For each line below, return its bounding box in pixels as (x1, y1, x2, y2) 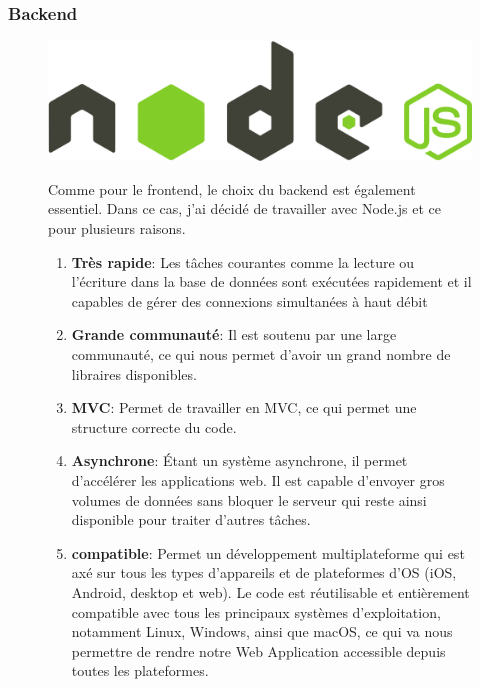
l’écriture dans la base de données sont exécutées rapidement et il (71, 271, 472, 292)
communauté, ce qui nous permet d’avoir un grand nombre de (71, 344, 451, 365)
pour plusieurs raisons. (48, 218, 186, 239)
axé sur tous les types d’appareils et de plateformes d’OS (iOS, (71, 562, 457, 583)
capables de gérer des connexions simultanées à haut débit (71, 290, 428, 311)
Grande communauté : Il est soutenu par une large (71, 324, 397, 345)
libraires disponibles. (71, 363, 197, 384)
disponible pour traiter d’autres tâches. (71, 509, 311, 530)
